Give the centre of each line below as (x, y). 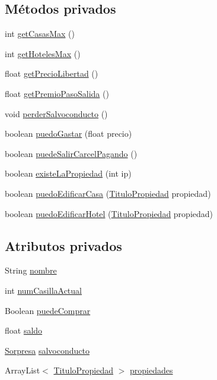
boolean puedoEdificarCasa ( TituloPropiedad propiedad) (108, 193)
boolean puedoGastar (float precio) (68, 134)
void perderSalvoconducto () (56, 113)
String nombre (31, 270)
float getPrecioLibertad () (52, 73)
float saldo (24, 330)
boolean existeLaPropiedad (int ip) (68, 173)
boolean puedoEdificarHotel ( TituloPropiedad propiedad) (109, 213)
